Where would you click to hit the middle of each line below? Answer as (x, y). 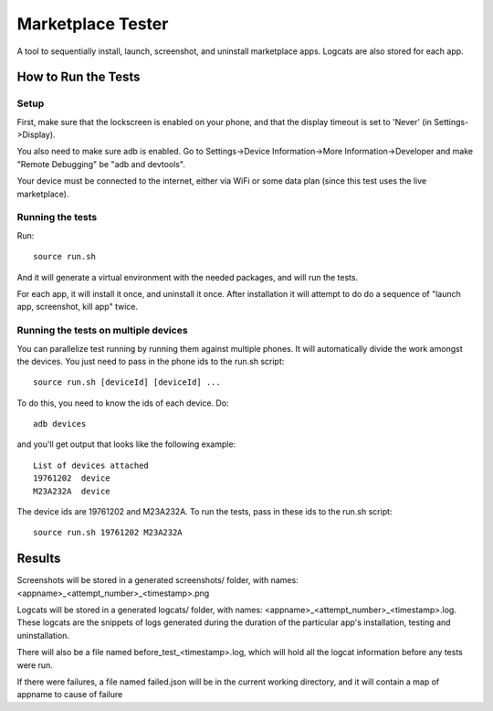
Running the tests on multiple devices (102, 331)
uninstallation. (43, 635)
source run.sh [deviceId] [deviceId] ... (127, 382)
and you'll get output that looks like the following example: (126, 444)
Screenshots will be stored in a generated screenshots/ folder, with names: (157, 580)
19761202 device (72, 478)
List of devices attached (91, 465)
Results (39, 559)
